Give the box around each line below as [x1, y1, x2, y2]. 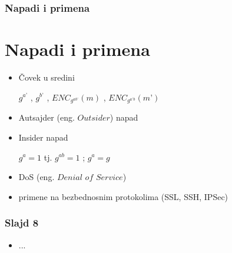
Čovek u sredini [18, 71, 75, 83]
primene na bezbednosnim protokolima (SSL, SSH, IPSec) [18, 190, 228, 202]
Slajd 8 [5, 215, 39, 230]
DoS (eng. [18, 171, 55, 183]
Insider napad [18, 131, 68, 143]
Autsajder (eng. [18, 111, 75, 124]
